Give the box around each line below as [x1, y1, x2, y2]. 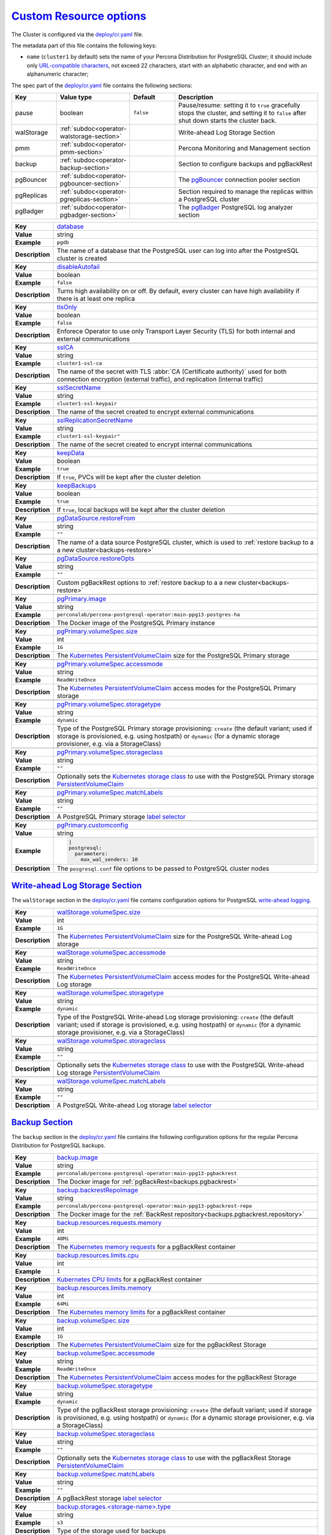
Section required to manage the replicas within [178, 187, 313, 196]
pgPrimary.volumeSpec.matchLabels [56, 788, 163, 796]
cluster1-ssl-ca [56, 360, 102, 367]
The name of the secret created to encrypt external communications [56, 407, 254, 416]
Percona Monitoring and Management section [178, 144, 311, 152]
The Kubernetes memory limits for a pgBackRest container [56, 1308, 226, 1316]
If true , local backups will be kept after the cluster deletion [56, 505, 226, 514]
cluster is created [56, 254, 107, 262]
